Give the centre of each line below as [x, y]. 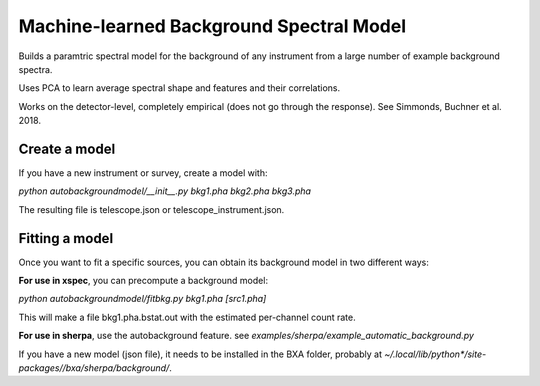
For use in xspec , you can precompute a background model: [143, 281]
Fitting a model [66, 238]
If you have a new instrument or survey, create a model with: [143, 173]
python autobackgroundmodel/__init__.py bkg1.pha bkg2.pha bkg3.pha [165, 191]
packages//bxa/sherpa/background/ [94, 368]
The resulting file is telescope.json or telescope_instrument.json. [151, 209]
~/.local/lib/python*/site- [435, 354]
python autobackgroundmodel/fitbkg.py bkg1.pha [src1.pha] [142, 299]
